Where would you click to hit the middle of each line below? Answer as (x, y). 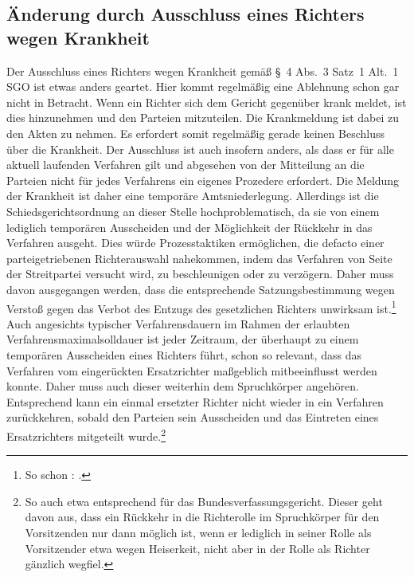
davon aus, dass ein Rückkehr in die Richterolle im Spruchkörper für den (202, 517)
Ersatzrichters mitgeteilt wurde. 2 (86, 434)
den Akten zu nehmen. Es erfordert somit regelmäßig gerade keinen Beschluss (195, 133)
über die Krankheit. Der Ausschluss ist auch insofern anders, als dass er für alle (200, 149)
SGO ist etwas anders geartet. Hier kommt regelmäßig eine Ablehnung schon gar (203, 86)
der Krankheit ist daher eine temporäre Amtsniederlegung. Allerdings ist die (193, 196)
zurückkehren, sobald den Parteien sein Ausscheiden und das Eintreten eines (193, 417)
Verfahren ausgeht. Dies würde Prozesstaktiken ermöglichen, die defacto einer (195, 243)
